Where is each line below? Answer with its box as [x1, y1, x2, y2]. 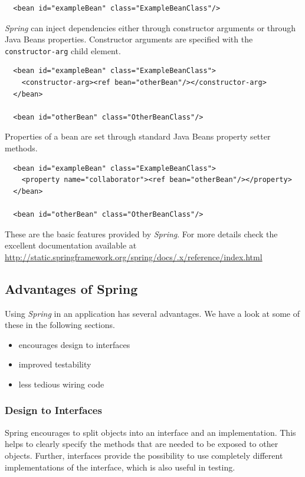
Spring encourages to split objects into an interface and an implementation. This [5, 426, 296, 438]
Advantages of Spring [5, 279, 138, 297]
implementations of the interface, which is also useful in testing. [5, 461, 235, 473]
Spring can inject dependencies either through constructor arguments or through [5, 21, 296, 34]
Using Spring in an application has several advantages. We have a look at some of [5, 307, 300, 319]
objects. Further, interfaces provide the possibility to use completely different [5, 449, 283, 461]
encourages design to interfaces [18, 338, 130, 350]
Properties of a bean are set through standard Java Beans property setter [5, 130, 271, 143]
